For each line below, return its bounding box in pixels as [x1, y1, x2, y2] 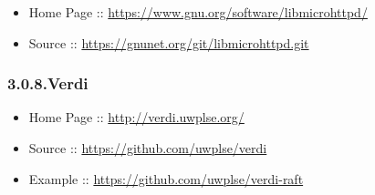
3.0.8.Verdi [7, 72, 89, 95]
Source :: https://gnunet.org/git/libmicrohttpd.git [28, 33, 309, 52]
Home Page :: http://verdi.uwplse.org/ [28, 108, 245, 127]
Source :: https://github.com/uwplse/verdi [28, 139, 267, 157]
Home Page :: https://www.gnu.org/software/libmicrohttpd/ [28, 3, 368, 21]
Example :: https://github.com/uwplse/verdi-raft [28, 169, 304, 188]
